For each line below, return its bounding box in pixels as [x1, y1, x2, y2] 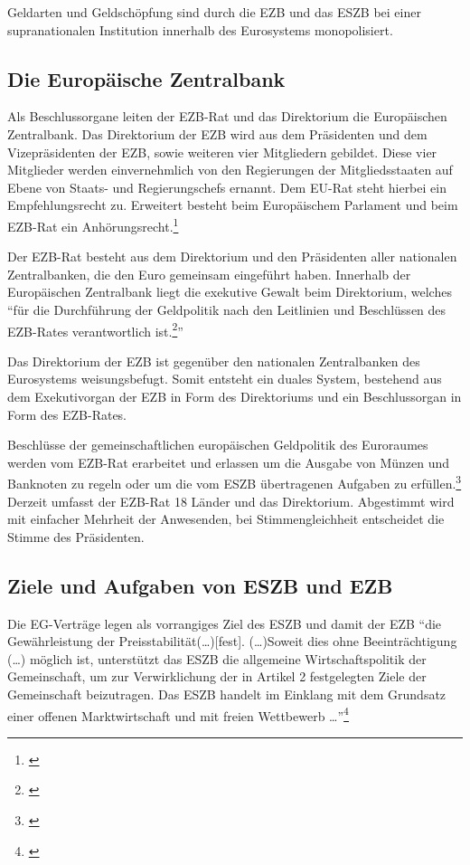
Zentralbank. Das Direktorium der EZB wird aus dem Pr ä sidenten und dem [7, 124, 428, 143]
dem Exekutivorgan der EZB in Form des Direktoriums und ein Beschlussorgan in [7, 387, 462, 406]
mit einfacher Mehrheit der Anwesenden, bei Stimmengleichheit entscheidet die [7, 509, 445, 528]
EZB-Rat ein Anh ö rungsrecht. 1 [7, 214, 179, 235]
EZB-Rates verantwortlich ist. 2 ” [7, 318, 183, 340]
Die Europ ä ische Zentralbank [7, 64, 286, 92]
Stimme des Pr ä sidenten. [7, 527, 145, 546]
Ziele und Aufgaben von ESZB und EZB [7, 571, 393, 599]
